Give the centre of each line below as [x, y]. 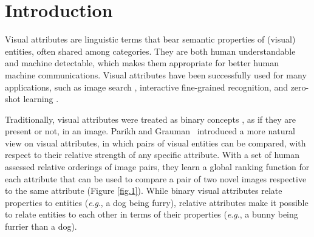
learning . [41, 99]
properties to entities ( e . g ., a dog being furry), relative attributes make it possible [157, 202]
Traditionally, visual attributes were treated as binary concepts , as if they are [150, 119]
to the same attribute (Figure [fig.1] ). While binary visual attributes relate [144, 191]
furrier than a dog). [41, 226]
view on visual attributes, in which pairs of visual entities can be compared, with [155, 143]
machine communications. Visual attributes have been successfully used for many [156, 74]
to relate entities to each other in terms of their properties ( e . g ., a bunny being [152, 214]
